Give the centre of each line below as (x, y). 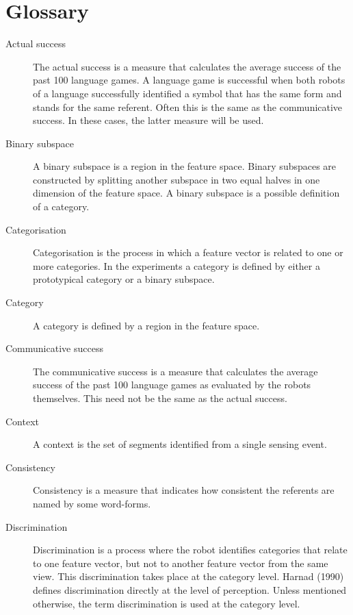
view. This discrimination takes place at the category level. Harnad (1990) (188, 576)
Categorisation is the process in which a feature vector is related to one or (188, 252)
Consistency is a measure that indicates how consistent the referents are (184, 490)
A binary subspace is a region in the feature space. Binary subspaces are (185, 166)
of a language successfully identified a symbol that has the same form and (187, 93)
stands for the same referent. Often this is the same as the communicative (188, 106)
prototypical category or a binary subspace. (124, 279)
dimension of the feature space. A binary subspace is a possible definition (186, 193)
